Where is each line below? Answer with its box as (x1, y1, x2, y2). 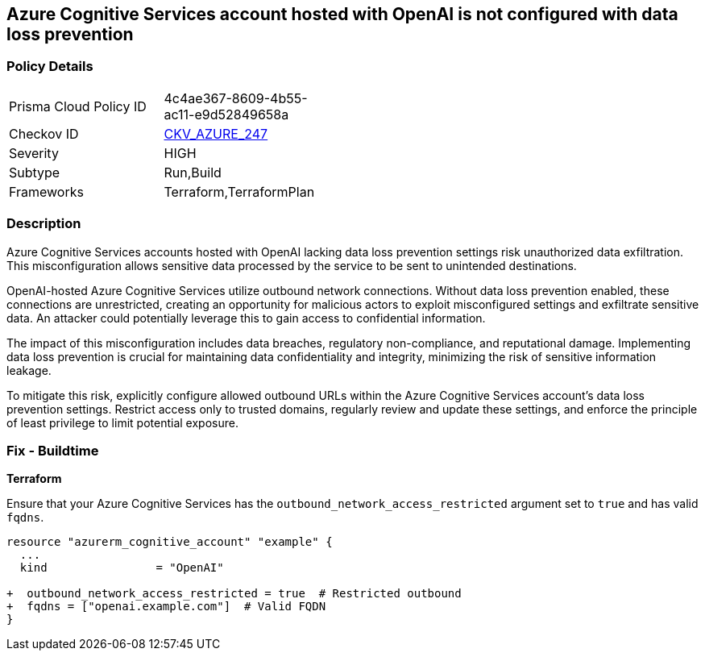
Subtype (9, 164, 60, 181)
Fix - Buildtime (6, 442, 99, 459)
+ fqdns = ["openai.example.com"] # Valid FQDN (6, 600, 326, 613)
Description (6, 215, 81, 232)
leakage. (6, 363, 52, 377)
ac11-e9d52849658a (164, 106, 289, 123)
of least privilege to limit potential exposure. (6, 415, 238, 430)
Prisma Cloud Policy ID (9, 98, 147, 114)
